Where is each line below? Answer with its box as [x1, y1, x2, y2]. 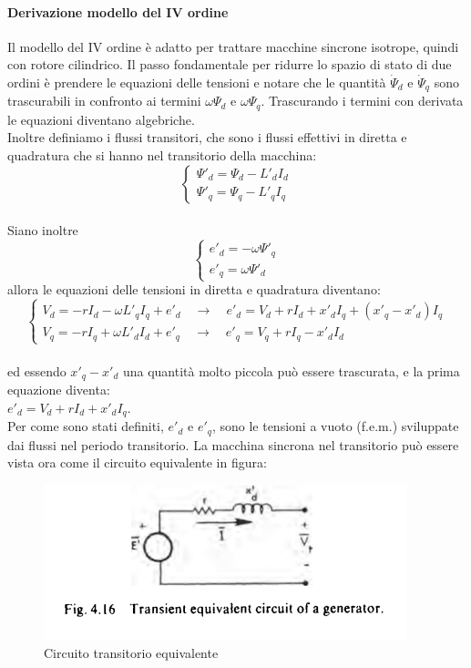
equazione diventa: [7, 380, 110, 398]
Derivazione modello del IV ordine [7, 2, 229, 21]
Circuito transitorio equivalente [44, 643, 219, 663]
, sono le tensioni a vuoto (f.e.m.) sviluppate [211, 416, 459, 436]
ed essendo [7, 361, 67, 380]
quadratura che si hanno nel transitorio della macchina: [7, 146, 317, 165]
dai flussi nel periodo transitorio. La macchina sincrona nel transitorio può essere [7, 435, 459, 454]
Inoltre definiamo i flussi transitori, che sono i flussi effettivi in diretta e [7, 128, 407, 147]
